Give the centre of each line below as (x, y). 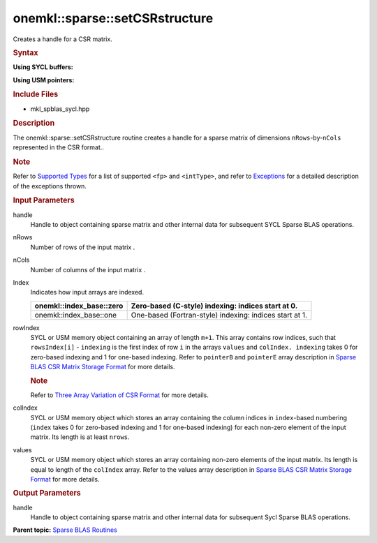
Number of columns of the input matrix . (88, 269)
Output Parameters (47, 493)
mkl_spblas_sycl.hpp (60, 109)
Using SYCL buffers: (43, 67)
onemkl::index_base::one (75, 315)
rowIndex (26, 327)
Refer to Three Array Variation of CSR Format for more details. (119, 395)
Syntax (25, 52)
